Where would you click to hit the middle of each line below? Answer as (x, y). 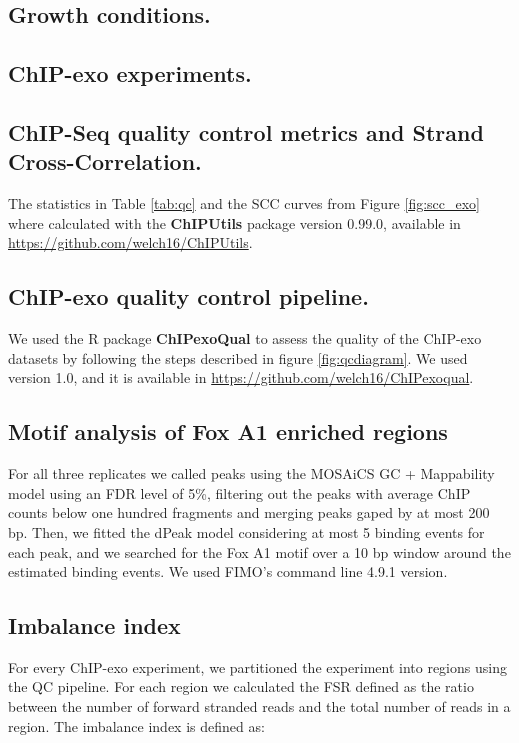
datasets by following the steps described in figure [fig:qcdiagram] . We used (238, 357)
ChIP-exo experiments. (130, 73)
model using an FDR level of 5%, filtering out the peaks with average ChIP (239, 492)
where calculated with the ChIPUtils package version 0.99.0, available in (234, 222)
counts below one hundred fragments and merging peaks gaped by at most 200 (249, 512)
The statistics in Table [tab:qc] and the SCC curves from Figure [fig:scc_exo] (244, 203)
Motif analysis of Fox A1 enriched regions (228, 431)
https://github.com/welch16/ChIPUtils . (130, 242)
